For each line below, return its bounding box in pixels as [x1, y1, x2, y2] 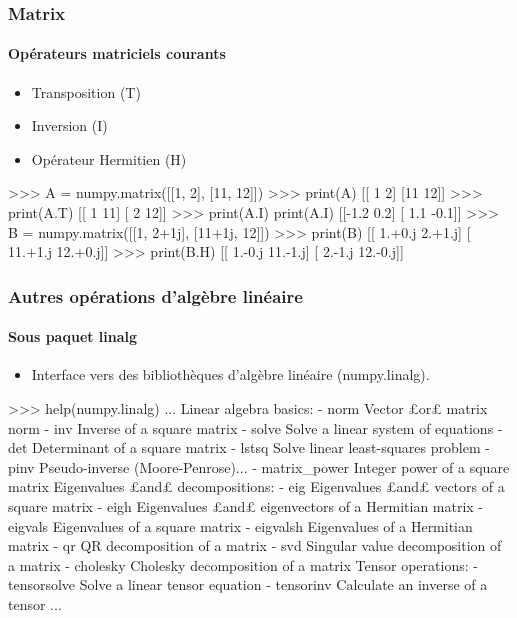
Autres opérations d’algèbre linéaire [8, 283, 303, 308]
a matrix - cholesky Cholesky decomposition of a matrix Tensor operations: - [8, 554, 478, 575]
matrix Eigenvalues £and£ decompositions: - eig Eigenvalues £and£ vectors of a [8, 476, 505, 497]
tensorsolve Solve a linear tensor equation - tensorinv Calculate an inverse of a [8, 574, 488, 595]
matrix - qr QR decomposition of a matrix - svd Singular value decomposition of [8, 535, 502, 556]
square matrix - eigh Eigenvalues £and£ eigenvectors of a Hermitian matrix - [8, 496, 484, 516]
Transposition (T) [31, 81, 141, 102]
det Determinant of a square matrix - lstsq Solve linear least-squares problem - [8, 437, 490, 458]
